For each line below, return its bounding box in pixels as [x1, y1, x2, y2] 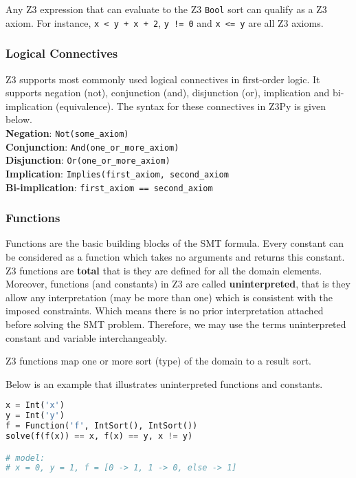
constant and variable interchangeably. [5, 330, 168, 345]
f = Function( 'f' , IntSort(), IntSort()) [5, 421, 198, 431]
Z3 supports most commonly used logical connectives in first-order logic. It [5, 72, 320, 86]
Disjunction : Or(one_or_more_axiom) [5, 153, 170, 167]
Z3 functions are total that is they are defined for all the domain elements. [5, 263, 322, 277]
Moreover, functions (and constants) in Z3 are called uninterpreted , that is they [5, 276, 351, 291]
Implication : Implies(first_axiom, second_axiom [5, 166, 229, 180]
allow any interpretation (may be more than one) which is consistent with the [5, 290, 333, 304]
